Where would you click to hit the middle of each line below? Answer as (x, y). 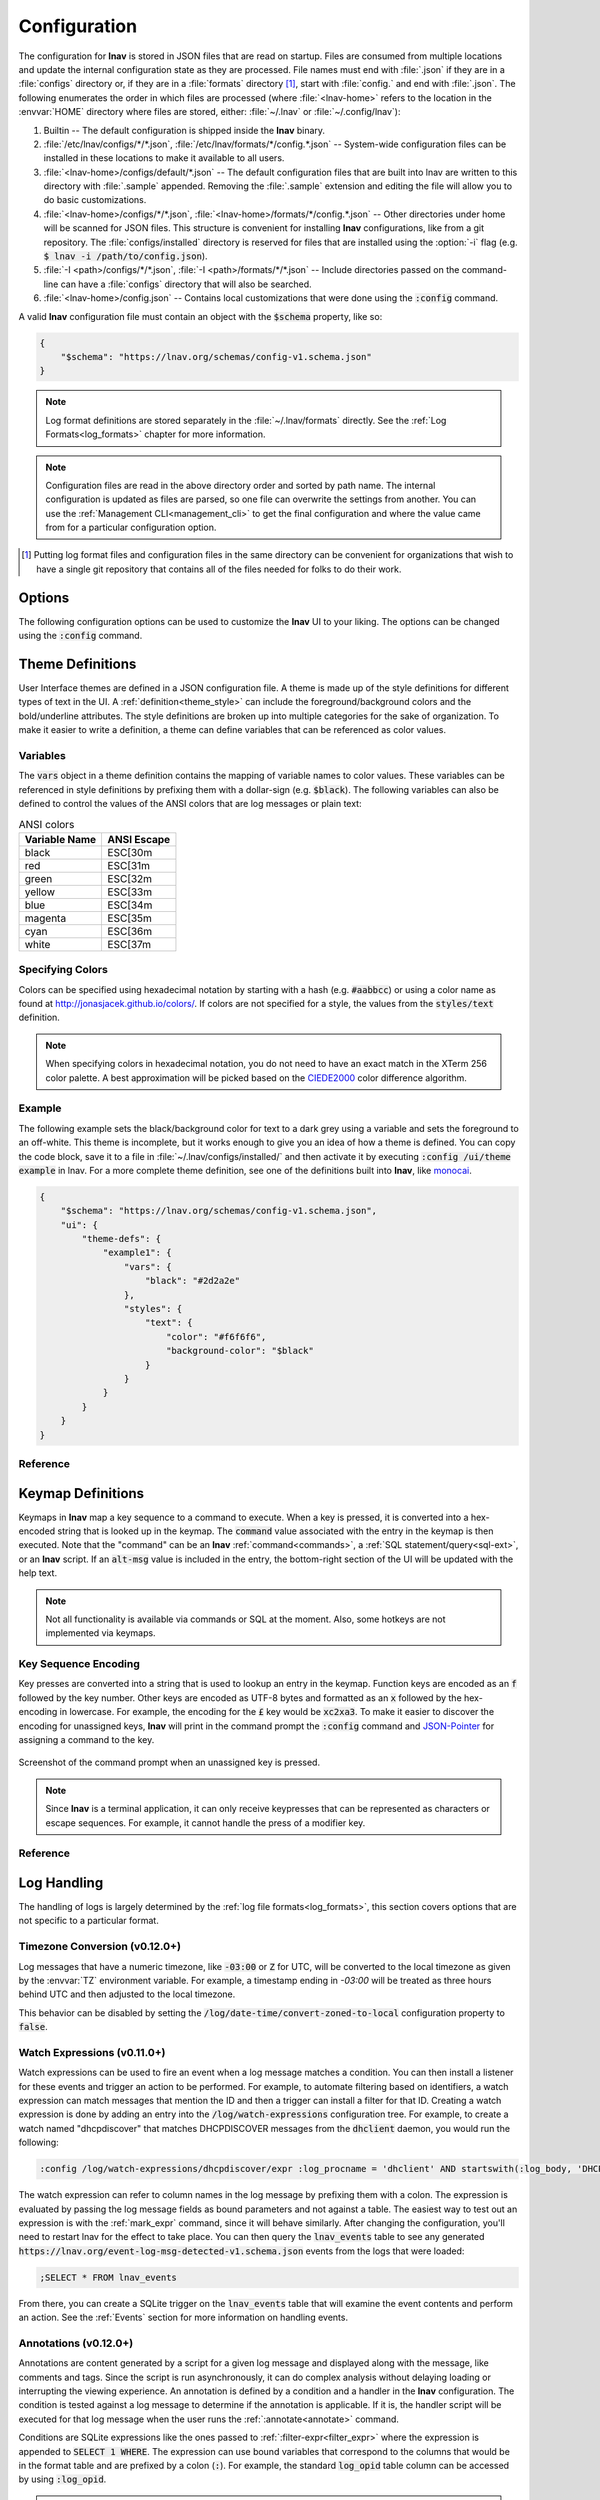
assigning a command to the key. (86, 1740)
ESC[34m (130, 905)
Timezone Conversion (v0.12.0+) (100, 1947)
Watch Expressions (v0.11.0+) (92, 2052)
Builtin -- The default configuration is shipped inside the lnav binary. (184, 130)
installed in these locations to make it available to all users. (164, 158)
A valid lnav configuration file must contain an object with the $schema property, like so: (200, 316)
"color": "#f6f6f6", (216, 1336)
